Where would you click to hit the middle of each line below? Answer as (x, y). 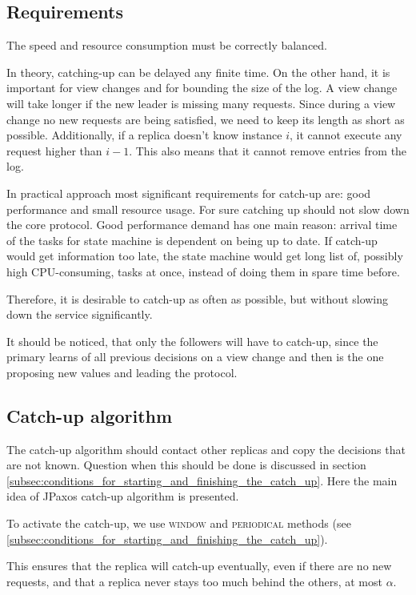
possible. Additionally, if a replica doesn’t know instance (144, 135)
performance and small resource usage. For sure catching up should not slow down (208, 209)
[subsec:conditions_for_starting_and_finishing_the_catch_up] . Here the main (202, 480)
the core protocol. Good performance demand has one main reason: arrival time (202, 225)
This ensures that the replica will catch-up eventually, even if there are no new (199, 566)
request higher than (54, 150)
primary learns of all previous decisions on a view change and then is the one (195, 357)
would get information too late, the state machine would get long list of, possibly (205, 256)
